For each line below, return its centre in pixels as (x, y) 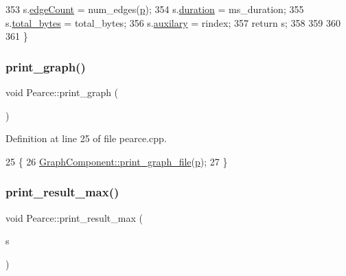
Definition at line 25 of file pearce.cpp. (86, 138)
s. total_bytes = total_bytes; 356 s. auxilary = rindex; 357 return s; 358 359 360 (173, 22)
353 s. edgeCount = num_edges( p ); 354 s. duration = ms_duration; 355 (155, 9)
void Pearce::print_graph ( (62, 92)
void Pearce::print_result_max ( (74, 217)
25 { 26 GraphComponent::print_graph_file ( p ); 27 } (117, 161)
